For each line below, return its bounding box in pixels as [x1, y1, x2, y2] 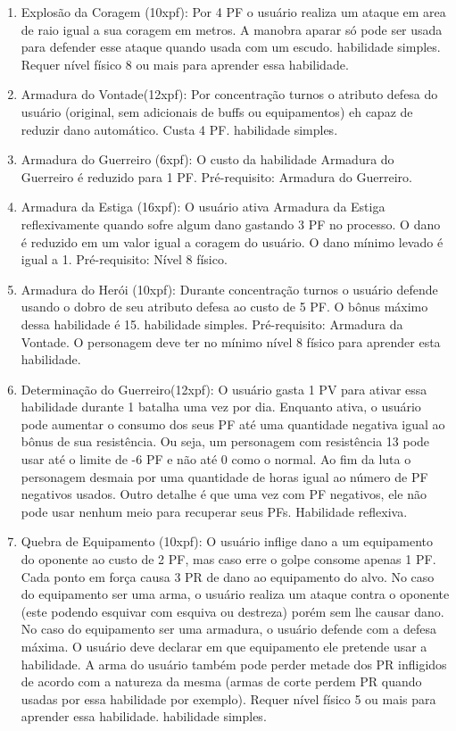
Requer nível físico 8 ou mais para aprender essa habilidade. [21, 54, 349, 73]
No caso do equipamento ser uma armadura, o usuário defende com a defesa [21, 619, 436, 638]
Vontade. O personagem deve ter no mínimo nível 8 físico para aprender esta [21, 332, 441, 351]
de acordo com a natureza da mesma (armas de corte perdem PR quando [21, 672, 422, 691]
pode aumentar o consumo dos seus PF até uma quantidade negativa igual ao [21, 414, 445, 433]
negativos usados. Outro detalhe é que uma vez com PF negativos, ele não [21, 485, 427, 503]
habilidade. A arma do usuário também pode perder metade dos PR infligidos [21, 654, 447, 673]
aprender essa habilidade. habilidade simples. [21, 707, 267, 726]
